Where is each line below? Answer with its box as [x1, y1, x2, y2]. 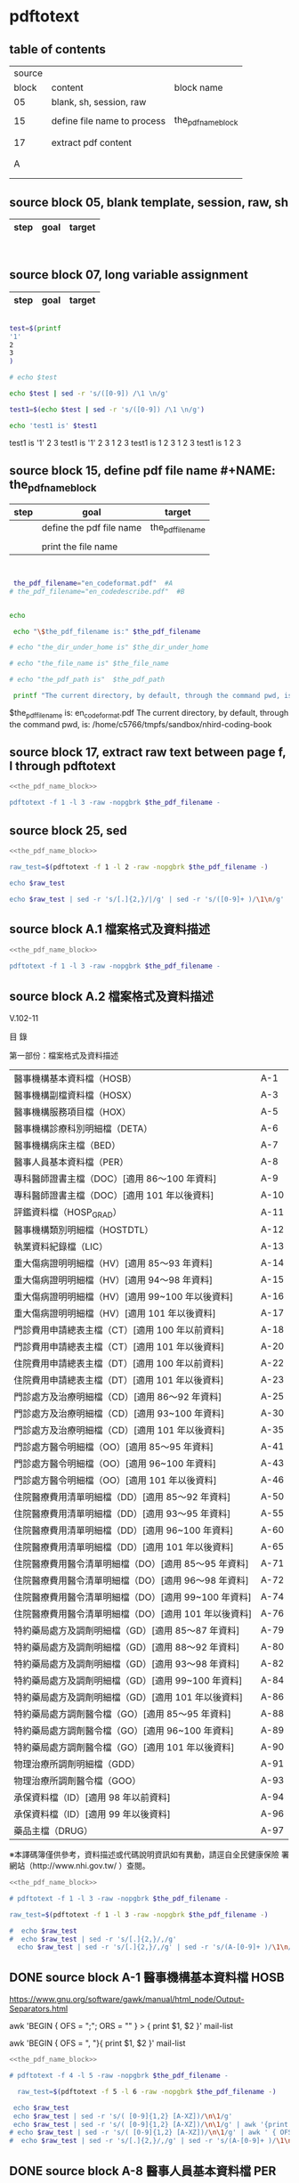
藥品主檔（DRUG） [13, 1825, 93, 1838]
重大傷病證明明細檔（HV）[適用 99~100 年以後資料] [13, 1291, 234, 1303]
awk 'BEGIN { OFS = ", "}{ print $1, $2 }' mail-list [9, 2038, 186, 2049]
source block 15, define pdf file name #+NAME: [9, 463, 276, 478]
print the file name [41, 540, 118, 553]
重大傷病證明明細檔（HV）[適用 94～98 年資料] [13, 1274, 214, 1286]
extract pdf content [51, 136, 132, 149]
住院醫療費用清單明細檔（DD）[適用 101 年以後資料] [13, 1541, 234, 1554]
